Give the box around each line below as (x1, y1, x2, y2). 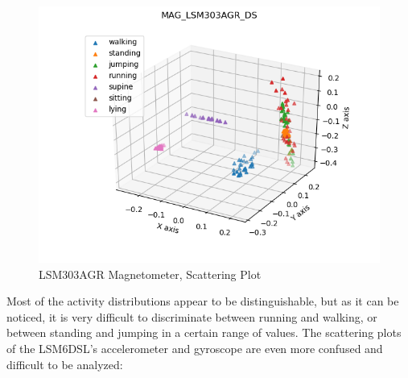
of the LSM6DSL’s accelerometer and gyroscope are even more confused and (6, 339, 383, 356)
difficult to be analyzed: (6, 355, 123, 372)
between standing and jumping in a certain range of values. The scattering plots (6, 324, 402, 341)
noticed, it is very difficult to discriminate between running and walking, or (6, 308, 377, 325)
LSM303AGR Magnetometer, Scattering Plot (39, 265, 262, 282)
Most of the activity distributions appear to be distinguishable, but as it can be (6, 293, 399, 309)
